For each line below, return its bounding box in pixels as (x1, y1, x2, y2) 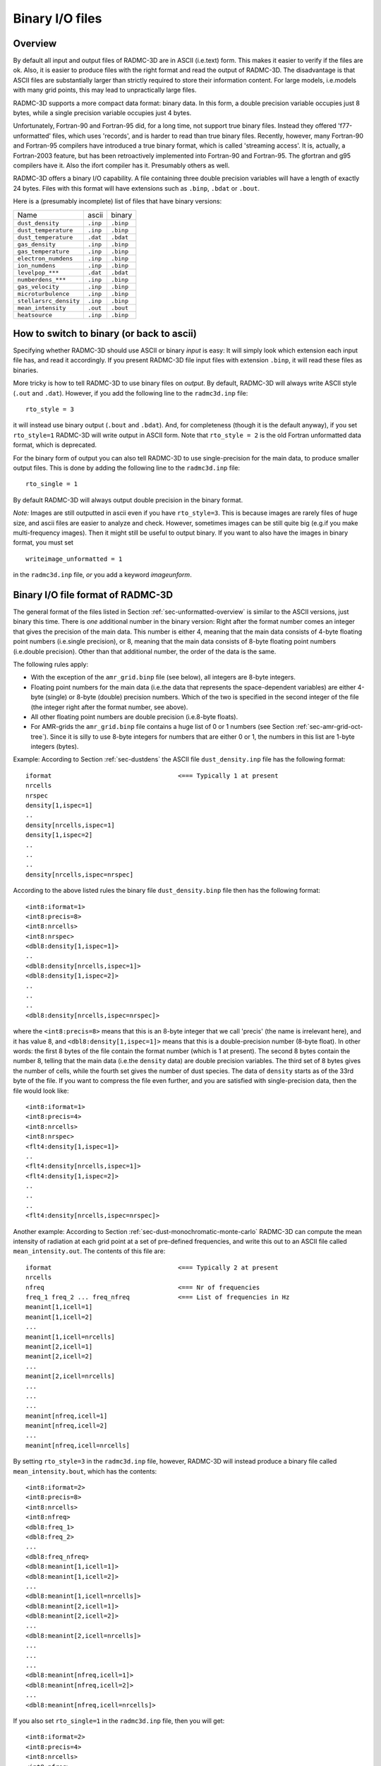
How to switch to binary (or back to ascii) (13, 327, 197, 339)
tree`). (30, 732, 49, 741)
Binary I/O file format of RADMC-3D (13, 588, 173, 600)
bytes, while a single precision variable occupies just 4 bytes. (13, 109, 192, 117)
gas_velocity (17, 283, 59, 290)
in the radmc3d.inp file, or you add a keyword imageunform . (13, 571, 192, 579)
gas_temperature (17, 247, 70, 255)
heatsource (17, 311, 53, 319)
